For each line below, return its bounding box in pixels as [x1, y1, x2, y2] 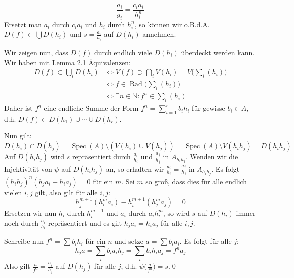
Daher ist [4, 103, 33, 113]
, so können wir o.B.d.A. [134, 19, 210, 29]
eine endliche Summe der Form [44, 103, 139, 113]
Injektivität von [4, 163, 52, 174]
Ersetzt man [4, 19, 42, 29]
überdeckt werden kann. [181, 47, 255, 57]
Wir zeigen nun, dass [4, 47, 68, 57]
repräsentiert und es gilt [48, 217, 122, 228]
